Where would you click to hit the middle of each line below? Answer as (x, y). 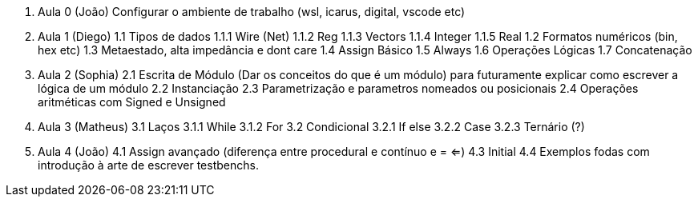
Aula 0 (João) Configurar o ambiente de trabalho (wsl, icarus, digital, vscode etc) (252, 12)
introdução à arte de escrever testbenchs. (148, 165)
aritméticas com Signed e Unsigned (132, 102)
